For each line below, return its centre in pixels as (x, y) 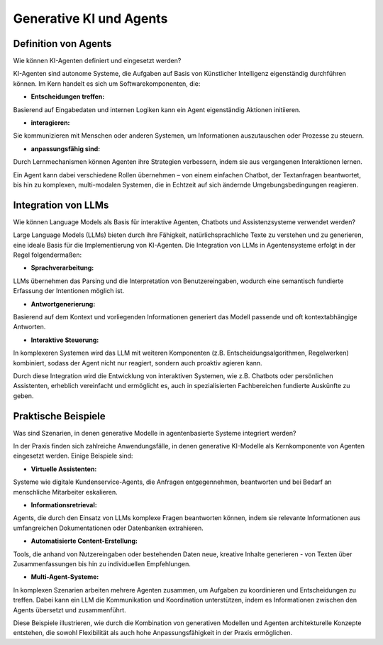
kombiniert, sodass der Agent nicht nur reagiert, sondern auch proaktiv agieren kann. (138, 363)
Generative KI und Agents (90, 18)
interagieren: (50, 123)
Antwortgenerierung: (63, 304)
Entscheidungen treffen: (68, 97)
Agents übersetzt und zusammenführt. (70, 610)
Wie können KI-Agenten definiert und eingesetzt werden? (97, 61)
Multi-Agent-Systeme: (65, 577)
